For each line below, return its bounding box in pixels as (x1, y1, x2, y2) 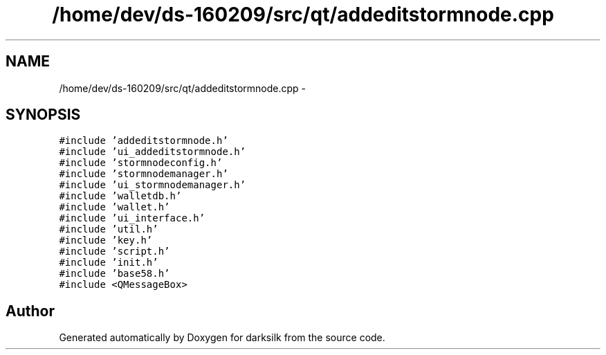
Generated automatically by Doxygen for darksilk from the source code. (59, 331, 385, 344)
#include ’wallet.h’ (59, 201, 170, 213)
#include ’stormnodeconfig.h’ (59, 157, 223, 169)
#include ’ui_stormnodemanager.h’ (59, 179, 246, 191)
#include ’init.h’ (59, 257, 158, 268)
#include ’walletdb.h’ (59, 190, 182, 202)
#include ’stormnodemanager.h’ (59, 168, 228, 180)
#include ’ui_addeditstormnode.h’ (59, 146, 246, 158)
